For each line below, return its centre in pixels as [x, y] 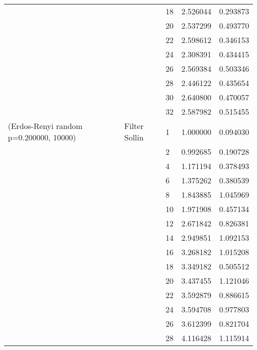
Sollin [134, 137]
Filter [134, 126]
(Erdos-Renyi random [45, 126]
